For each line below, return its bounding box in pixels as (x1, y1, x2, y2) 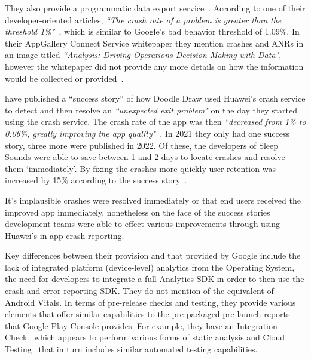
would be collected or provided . (5, 72, 124, 84)
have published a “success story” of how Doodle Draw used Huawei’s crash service (5, 92, 306, 105)
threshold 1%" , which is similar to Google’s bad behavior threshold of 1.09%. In (5, 25, 300, 38)
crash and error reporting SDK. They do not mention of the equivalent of (5, 284, 274, 297)
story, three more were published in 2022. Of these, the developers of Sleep (5, 139, 279, 151)
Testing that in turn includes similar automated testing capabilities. (5, 343, 258, 355)
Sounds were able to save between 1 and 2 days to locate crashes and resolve (5, 151, 285, 163)
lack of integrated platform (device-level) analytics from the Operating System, (5, 260, 295, 273)
